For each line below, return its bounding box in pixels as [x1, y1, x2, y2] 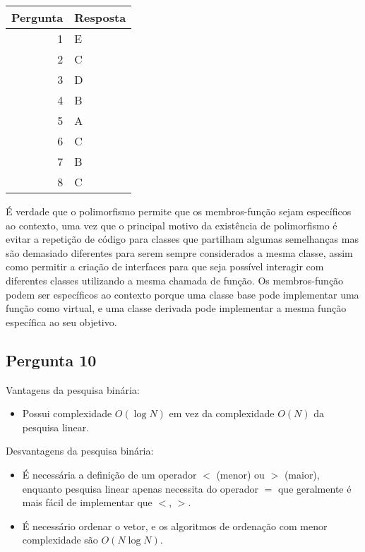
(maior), [284, 467, 320, 481]
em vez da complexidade [169, 406, 275, 421]
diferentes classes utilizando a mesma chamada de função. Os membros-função [6, 272, 344, 287]
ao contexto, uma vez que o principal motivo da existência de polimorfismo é [6, 217, 337, 232]
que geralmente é [277, 481, 352, 496]
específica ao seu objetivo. [6, 314, 117, 329]
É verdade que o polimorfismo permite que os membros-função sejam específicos [6, 204, 352, 218]
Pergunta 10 [6, 349, 97, 371]
